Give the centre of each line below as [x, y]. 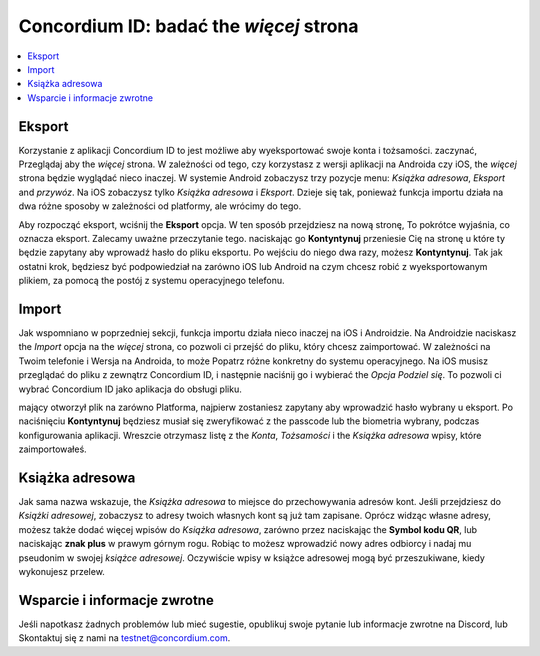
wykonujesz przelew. [61, 572]
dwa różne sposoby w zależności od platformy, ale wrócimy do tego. [160, 206]
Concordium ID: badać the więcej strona [188, 26]
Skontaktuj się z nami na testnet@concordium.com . [124, 638]
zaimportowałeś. [52, 449]
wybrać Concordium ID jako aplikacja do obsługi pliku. [130, 389]
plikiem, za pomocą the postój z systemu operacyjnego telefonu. [151, 281]
